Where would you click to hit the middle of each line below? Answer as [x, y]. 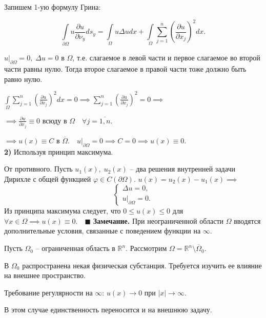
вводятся [247, 220]
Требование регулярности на [48, 292]
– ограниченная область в [75, 248]
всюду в [55, 121]
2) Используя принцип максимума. [59, 151]
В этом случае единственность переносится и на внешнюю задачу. [108, 310]
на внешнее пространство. [45, 275]
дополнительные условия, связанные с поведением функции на [103, 231]
